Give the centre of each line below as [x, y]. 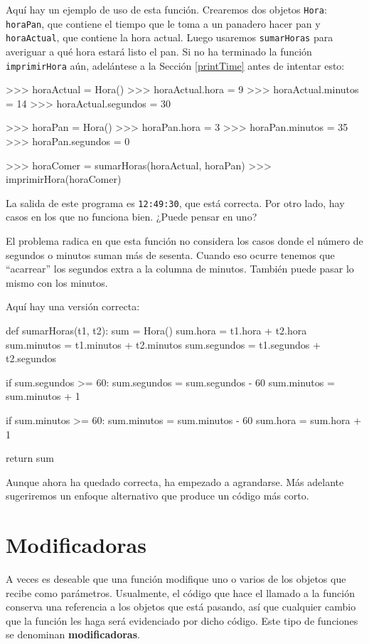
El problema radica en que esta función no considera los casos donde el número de [184, 241]
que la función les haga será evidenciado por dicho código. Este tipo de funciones [182, 620]
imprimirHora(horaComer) [64, 179]
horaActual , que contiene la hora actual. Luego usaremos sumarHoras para [170, 37]
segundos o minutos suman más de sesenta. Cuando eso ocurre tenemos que [170, 254]
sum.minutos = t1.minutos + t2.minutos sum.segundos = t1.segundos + [163, 344]
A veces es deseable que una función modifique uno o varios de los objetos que [176, 579]
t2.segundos [31, 358]
